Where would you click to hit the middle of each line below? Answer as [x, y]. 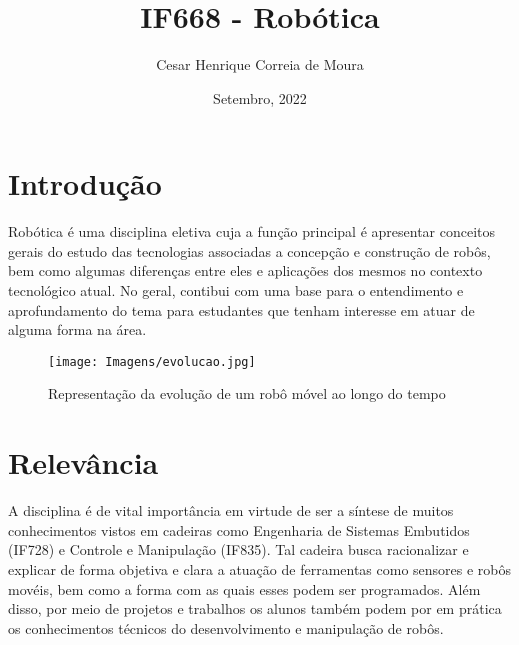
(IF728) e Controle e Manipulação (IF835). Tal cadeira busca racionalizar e [238, 549]
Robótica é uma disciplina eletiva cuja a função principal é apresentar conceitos [252, 231]
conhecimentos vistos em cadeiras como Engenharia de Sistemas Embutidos [239, 529]
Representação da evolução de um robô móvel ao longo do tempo [247, 393]
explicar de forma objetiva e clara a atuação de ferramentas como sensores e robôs [260, 568]
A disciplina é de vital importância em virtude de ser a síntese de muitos [231, 510]
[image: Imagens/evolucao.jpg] [152, 361]
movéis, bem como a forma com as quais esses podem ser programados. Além [244, 588]
